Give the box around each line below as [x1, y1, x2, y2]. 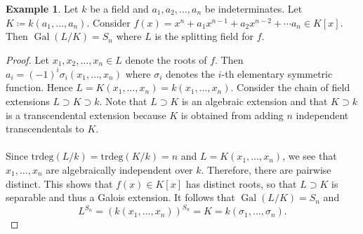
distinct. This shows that [6, 176, 113, 191]
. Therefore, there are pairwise [201, 163, 331, 177]
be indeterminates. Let [204, 1, 303, 15]
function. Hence [6, 80, 73, 95]
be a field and [90, 1, 149, 15]
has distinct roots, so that [185, 176, 297, 191]
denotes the [165, 66, 216, 81]
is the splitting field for [154, 29, 253, 43]
